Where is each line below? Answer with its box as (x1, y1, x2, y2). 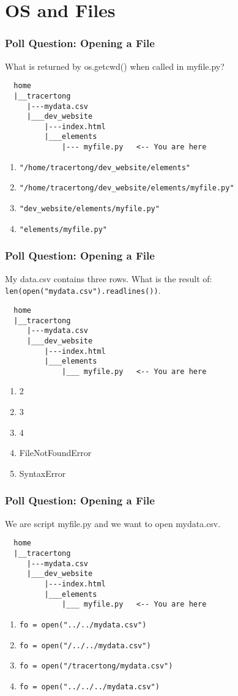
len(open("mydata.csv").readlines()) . (5, 284, 161, 297)
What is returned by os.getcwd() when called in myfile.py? (5, 59, 225, 72)
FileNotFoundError (19, 446, 92, 459)
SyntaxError (19, 466, 66, 479)
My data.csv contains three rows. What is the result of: (5, 272, 212, 285)
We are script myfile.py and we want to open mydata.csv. (5, 517, 221, 529)
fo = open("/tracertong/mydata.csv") (19, 662, 173, 671)
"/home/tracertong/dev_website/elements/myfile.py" (19, 184, 234, 193)
